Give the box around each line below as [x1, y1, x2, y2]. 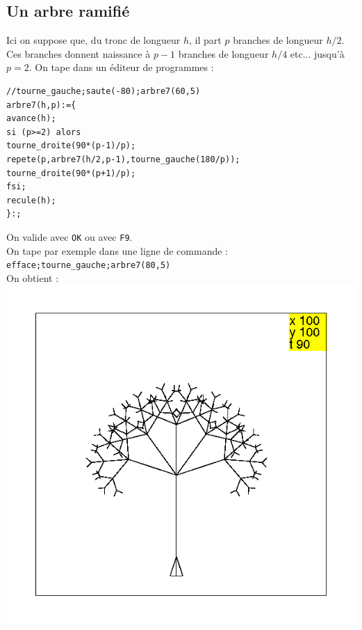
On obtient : [6, 270, 59, 285]
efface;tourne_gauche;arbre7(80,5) [6, 260, 171, 271]
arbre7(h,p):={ [6, 100, 76, 110]
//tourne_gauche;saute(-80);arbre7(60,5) [6, 86, 201, 96]
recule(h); [6, 195, 56, 205]
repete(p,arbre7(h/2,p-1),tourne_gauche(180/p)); [6, 154, 240, 164]
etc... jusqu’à [290, 46, 345, 61]
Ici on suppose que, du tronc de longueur [6, 33, 181, 47]
